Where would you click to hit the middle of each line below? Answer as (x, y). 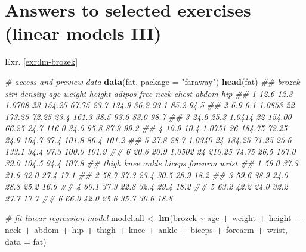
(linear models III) (83, 33)
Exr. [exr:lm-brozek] (41, 62)
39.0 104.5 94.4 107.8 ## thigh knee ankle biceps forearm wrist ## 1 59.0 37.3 (152, 163)
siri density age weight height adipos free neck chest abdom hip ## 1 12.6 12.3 (149, 93)
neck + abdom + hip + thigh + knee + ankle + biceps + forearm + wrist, (146, 230)
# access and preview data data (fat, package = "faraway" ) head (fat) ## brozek (152, 81)
